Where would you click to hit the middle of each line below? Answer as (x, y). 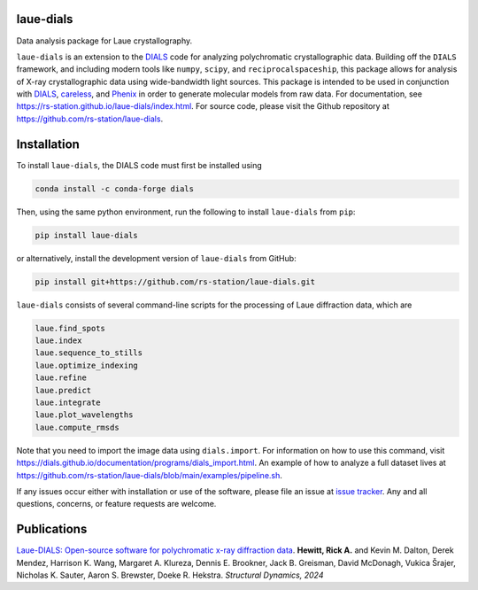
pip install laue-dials (87, 235)
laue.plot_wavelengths (84, 415)
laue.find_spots (70, 328)
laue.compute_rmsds (77, 427)
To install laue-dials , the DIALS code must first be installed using (139, 165)
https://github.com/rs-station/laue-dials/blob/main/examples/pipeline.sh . (150, 475)
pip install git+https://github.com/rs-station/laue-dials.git (175, 282)
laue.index (58, 341)
